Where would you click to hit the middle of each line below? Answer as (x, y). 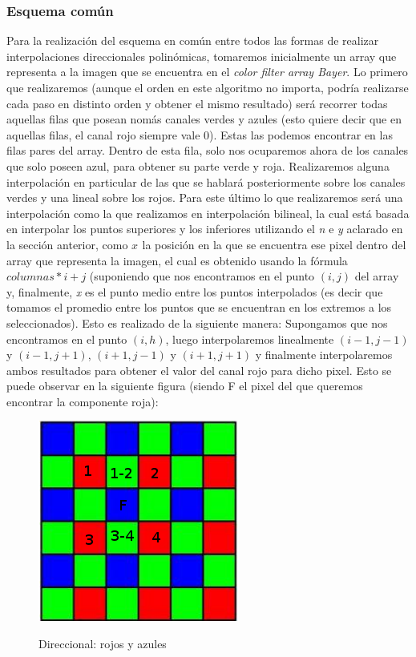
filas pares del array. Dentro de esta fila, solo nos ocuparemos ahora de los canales (208, 150)
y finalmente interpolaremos (324, 355)
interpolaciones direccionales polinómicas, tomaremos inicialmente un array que (202, 56)
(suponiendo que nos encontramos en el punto (202, 276)
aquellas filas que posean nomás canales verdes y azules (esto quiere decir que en (204, 119)
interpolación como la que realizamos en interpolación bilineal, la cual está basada (208, 213)
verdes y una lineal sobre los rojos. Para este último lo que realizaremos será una (205, 198)
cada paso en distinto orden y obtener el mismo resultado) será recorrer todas (197, 103)
